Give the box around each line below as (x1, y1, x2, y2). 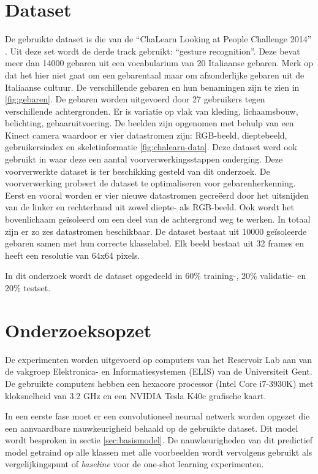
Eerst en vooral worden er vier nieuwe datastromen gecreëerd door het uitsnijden (5, 188, 309, 201)
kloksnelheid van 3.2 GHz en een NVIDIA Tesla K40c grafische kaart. (5, 389, 267, 402)
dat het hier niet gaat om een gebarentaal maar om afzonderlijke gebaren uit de (5, 68, 305, 81)
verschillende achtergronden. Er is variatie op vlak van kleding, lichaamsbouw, (5, 104, 298, 117)
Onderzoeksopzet (5, 317, 152, 342)
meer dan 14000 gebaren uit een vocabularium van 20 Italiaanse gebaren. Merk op (5, 56, 314, 69)
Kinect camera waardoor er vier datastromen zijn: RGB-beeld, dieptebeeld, (5, 128, 287, 141)
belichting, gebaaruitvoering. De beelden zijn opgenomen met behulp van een (5, 117, 294, 129)
